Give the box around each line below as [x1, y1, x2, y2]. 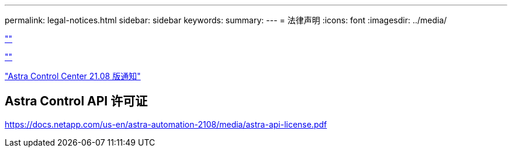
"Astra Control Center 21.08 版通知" [5, 71, 141, 81]
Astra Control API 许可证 [5, 94, 148, 109]
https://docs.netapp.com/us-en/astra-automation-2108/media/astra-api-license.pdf [5, 119, 327, 129]
